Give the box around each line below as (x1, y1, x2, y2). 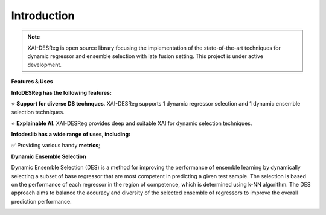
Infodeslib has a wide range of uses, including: (11, 130, 131, 138)
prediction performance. (11, 197, 72, 205)
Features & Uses (11, 78, 54, 85)
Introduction (11, 9, 75, 22)
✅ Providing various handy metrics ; (11, 142, 101, 149)
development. (27, 61, 62, 68)
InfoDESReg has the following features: (11, 89, 112, 96)
